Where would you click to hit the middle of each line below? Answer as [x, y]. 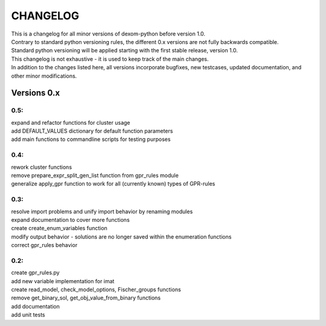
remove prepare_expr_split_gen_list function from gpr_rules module [95, 175]
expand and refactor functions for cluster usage [71, 122]
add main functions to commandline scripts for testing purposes [91, 139]
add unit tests [28, 315]
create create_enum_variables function [59, 228]
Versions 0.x [36, 93]
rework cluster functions [42, 167]
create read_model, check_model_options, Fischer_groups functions [96, 289]
